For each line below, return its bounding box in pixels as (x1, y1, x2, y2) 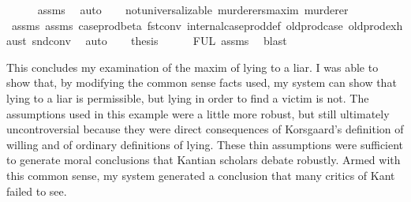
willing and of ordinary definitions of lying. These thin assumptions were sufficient (6, 136, 404, 152)
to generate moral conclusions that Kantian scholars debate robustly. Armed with (6, 151, 401, 168)
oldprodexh (348, 17, 403, 33)
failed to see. (6, 182, 67, 199)
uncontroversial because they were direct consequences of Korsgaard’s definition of (6, 121, 404, 137)
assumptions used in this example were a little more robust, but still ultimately (6, 105, 390, 122)
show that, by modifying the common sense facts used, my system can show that (6, 74, 397, 91)
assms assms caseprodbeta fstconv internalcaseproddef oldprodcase (11, 17, 343, 33)
